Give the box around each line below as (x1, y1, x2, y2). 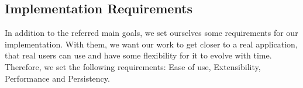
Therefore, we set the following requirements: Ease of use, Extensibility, (5, 60, 261, 72)
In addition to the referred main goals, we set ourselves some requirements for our (5, 27, 298, 39)
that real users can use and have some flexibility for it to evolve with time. (5, 49, 272, 61)
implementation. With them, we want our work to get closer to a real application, (5, 38, 298, 50)
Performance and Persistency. (5, 72, 110, 84)
